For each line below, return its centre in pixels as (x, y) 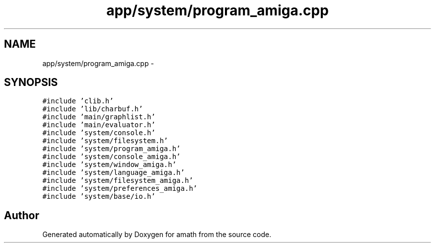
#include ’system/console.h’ (99, 133)
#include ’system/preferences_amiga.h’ (120, 189)
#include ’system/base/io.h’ (99, 197)
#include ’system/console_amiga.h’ (111, 157)
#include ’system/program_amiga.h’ (111, 149)
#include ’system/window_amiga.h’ (109, 165)
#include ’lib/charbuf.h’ (93, 109)
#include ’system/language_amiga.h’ (113, 173)
